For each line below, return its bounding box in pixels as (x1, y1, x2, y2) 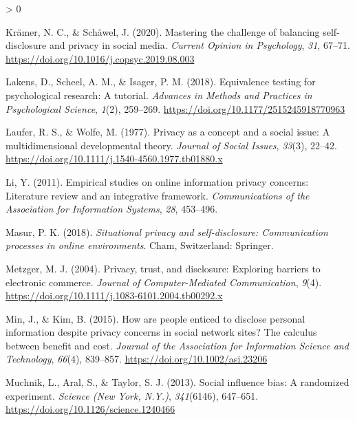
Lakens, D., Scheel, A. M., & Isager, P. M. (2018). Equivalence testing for (6, 74, 316, 89)
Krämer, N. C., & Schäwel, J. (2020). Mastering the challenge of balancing (6, 24, 320, 39)
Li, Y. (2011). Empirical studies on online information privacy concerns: (6, 174, 309, 188)
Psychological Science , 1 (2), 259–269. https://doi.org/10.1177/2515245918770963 (6, 101, 345, 116)
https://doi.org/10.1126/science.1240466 (6, 402, 175, 416)
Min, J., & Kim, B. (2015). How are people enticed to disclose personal (6, 311, 305, 325)
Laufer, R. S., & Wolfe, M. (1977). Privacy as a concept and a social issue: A (6, 125, 330, 139)
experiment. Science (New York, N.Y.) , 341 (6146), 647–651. (6, 388, 259, 402)
